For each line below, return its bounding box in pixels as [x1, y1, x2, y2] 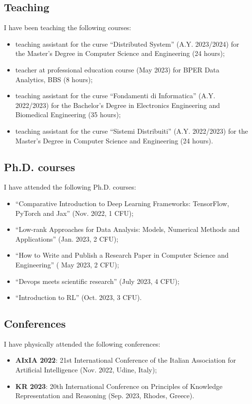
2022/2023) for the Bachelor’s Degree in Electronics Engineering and [15, 100, 220, 110]
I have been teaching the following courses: [4, 22, 131, 33]
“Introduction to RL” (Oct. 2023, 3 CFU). [15, 292, 142, 302]
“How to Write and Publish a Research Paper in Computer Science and [15, 250, 229, 260]
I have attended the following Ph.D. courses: [4, 182, 136, 192]
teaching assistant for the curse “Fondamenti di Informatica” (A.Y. [15, 90, 216, 101]
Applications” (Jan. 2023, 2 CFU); [15, 233, 119, 244]
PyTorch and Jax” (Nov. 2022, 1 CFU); [15, 208, 134, 218]
